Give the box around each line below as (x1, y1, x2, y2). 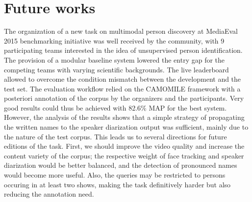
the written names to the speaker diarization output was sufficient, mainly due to (4, 122, 249, 132)
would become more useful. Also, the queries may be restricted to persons (4, 170, 226, 180)
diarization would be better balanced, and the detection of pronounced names (4, 160, 237, 170)
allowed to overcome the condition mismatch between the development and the (4, 74, 241, 84)
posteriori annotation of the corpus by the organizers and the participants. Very (4, 93, 244, 103)
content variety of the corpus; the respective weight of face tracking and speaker (4, 150, 244, 160)
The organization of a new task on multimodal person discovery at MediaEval (4, 26, 238, 36)
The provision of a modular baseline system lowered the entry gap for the (4, 54, 225, 65)
